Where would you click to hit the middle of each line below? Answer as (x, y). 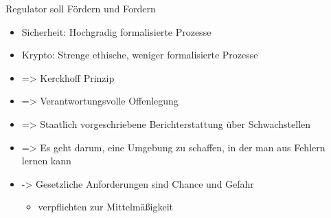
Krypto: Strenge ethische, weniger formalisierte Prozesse (140, 55)
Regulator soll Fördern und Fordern (81, 8)
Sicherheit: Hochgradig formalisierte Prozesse (116, 31)
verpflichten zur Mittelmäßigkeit (106, 207)
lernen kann (46, 161)
